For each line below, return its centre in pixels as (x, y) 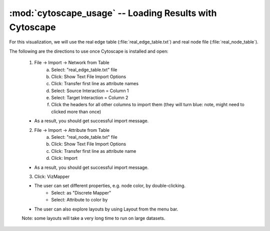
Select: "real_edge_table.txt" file (84, 70)
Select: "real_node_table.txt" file (84, 137)
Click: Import (64, 158)
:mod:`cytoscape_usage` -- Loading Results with (113, 13)
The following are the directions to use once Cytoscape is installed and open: (89, 51)
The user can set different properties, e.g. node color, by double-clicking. (110, 186)
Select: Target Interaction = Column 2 (90, 98)
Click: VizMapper (52, 176)
